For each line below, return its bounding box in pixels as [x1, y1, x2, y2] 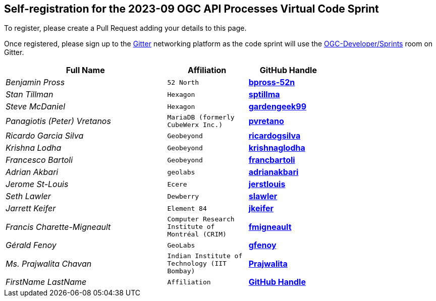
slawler [248, 191, 278, 202]
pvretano [248, 116, 284, 127]
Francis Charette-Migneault [6, 221, 111, 232]
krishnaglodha [248, 143, 305, 153]
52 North [167, 78, 199, 86]
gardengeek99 [248, 101, 307, 112]
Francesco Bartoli [6, 155, 73, 165]
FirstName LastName [6, 277, 87, 287]
